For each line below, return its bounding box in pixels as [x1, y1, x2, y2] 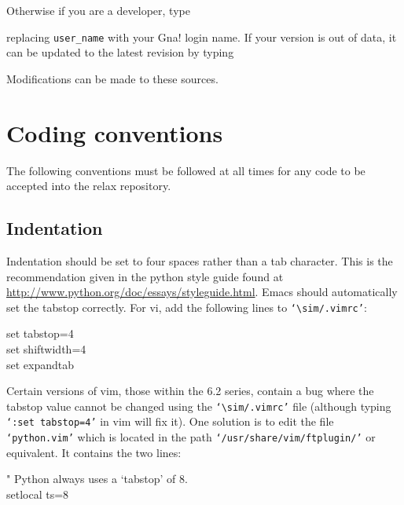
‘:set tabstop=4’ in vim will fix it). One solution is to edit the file [6, 413, 334, 430]
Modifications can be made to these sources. [6, 70, 219, 86]
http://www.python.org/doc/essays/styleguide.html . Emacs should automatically [6, 284, 398, 300]
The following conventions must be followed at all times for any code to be [6, 162, 365, 178]
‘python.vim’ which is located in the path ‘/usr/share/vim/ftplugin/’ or [6, 429, 376, 445]
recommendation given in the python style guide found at [6, 268, 284, 284]
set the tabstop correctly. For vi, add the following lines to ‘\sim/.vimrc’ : [6, 298, 367, 315]
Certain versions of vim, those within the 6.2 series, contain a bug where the [6, 382, 374, 399]
